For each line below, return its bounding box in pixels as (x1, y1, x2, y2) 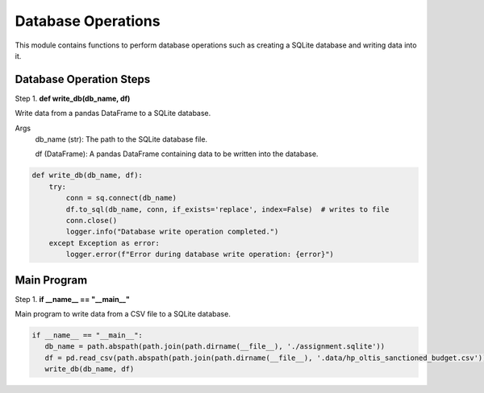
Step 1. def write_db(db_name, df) (15, 93, 131, 103)
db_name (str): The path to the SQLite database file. (35, 134, 208, 144)
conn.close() (65, 216, 118, 225)
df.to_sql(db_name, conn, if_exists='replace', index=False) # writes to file (65, 205, 390, 213)
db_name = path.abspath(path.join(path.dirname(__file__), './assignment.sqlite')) (44, 342, 386, 351)
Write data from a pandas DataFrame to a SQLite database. (15, 109, 211, 118)
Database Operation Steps (15, 72, 151, 86)
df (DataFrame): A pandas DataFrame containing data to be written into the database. (35, 149, 319, 159)
